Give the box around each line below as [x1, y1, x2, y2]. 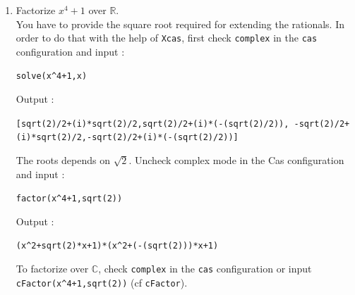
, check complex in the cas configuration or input [98, 261, 312, 276]
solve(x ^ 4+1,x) [16, 71, 88, 82]
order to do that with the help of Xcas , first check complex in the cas [16, 30, 318, 45]
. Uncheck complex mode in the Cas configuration [128, 153, 344, 167]
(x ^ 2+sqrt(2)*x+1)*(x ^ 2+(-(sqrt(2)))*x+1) [16, 241, 219, 251]
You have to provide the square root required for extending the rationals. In [16, 16, 344, 31]
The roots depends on [16, 153, 110, 167]
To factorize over [16, 261, 89, 276]
